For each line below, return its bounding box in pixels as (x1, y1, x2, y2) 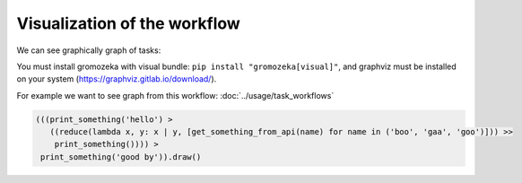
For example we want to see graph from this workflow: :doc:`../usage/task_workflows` (16, 90, 335, 100)
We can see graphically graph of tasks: (16, 45, 161, 56)
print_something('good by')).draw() (40, 152, 202, 161)
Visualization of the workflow (16, 13, 241, 33)
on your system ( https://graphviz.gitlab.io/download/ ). (16, 74, 217, 84)
